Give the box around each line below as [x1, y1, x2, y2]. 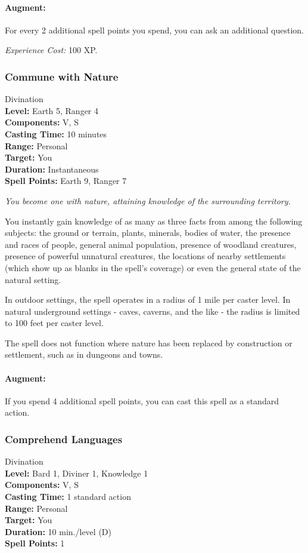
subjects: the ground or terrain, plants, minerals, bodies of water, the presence [5, 226, 291, 239]
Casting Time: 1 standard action [5, 490, 131, 503]
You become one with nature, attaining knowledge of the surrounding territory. [5, 194, 291, 207]
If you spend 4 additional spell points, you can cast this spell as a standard [5, 394, 279, 407]
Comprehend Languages [5, 431, 123, 446]
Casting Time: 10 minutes [5, 127, 107, 140]
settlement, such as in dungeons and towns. [5, 348, 163, 361]
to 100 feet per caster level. [5, 317, 104, 329]
